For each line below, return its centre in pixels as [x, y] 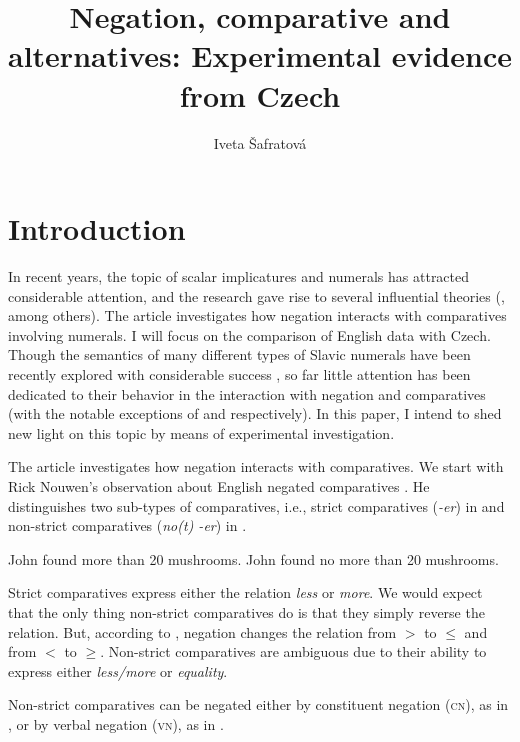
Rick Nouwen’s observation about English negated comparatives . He [219, 485]
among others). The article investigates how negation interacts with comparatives [257, 315]
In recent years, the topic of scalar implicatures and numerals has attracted [239, 276]
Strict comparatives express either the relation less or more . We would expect [245, 592]
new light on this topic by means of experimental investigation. [201, 432]
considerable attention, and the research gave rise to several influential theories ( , [256, 295]
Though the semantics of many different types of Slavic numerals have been [239, 354]
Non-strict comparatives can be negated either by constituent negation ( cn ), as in [258, 704]
